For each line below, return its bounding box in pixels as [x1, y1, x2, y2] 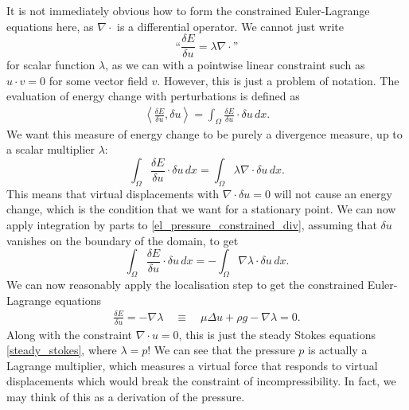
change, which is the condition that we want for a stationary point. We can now [6, 201, 396, 217]
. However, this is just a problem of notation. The [157, 72, 399, 88]
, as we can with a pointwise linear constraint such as [105, 57, 365, 73]
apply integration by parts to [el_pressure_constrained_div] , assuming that [6, 217, 377, 233]
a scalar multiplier [6, 141, 95, 158]
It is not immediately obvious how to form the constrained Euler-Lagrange [6, 2, 370, 18]
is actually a [308, 342, 368, 358]
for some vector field [49, 72, 148, 88]
